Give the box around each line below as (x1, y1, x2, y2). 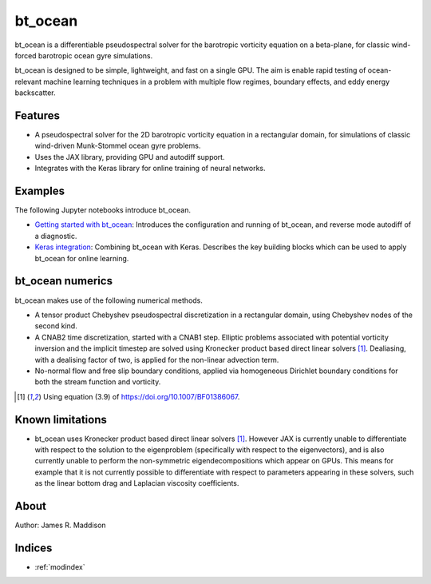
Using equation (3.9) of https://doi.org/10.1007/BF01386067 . (42, 391, 240, 401)
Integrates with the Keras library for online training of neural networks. (34, 164, 266, 173)
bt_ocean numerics (14, 274, 113, 288)
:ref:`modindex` (34, 562, 85, 571)
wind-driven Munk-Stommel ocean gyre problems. (34, 141, 201, 151)
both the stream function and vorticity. (34, 377, 161, 387)
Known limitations (14, 412, 107, 427)
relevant (14, 77, 42, 86)
